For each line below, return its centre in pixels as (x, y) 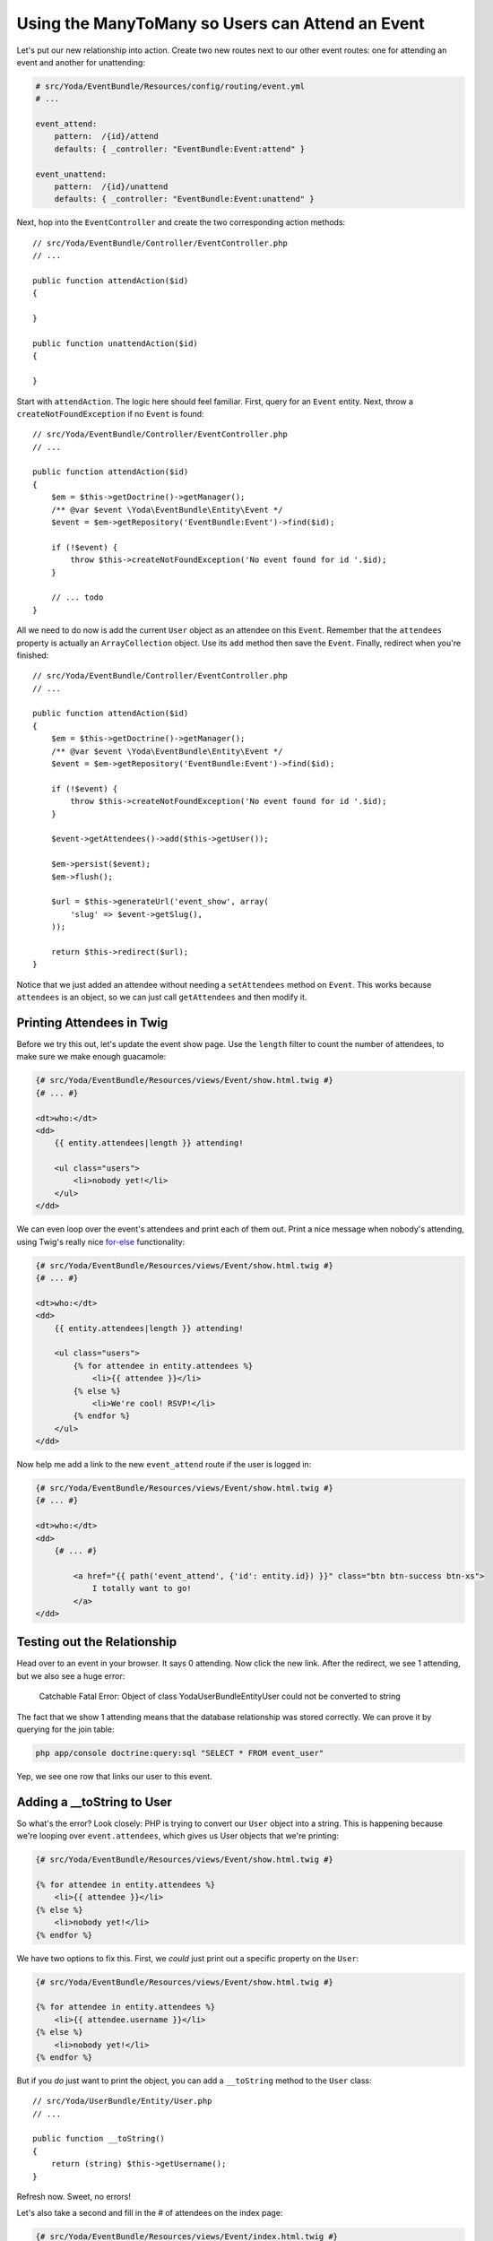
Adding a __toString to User (94, 1802)
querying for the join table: (65, 1729)
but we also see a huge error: (71, 1675)
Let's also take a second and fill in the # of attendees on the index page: (150, 2213)
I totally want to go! (142, 1588)
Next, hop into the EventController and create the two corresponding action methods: (181, 222)
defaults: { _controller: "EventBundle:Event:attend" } (180, 149)
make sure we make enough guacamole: (91, 1057)
